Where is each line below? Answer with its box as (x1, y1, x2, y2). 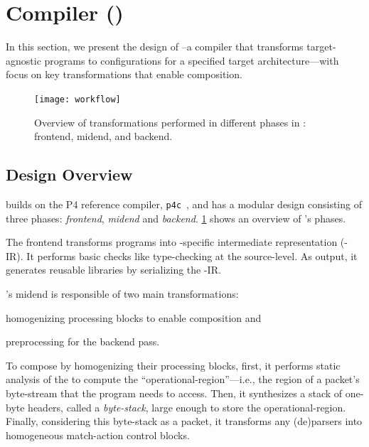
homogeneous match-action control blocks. (6, 427, 190, 442)
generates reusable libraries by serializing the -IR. (6, 262, 221, 277)
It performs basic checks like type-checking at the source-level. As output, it (26, 248, 358, 263)
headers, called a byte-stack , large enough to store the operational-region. (28, 399, 346, 414)
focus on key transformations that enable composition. (6, 67, 242, 82)
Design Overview (6, 163, 133, 185)
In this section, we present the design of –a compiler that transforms (6, 39, 304, 54)
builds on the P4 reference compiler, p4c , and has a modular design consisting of (6, 196, 362, 211)
